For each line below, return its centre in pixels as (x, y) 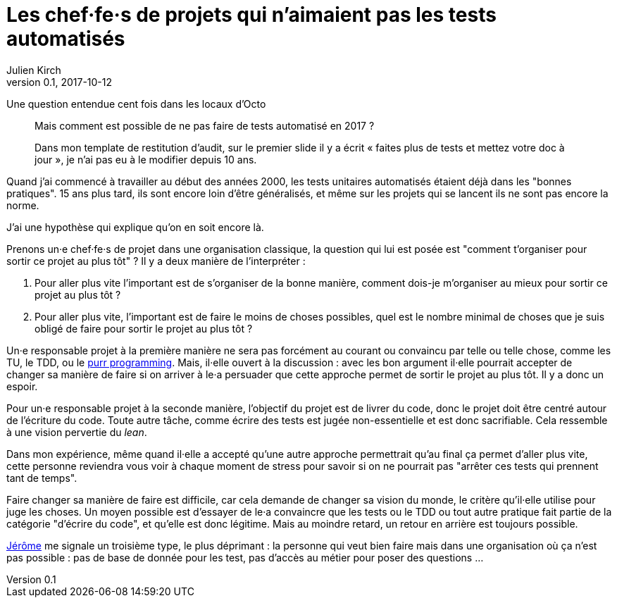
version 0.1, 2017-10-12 (60, 82)
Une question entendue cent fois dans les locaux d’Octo (136, 104)
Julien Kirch (34, 70)
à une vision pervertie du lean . (77, 432)
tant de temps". (42, 478)
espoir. (22, 386)
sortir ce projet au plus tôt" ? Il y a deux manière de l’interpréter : (156, 261)
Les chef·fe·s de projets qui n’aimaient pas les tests (251, 15)
